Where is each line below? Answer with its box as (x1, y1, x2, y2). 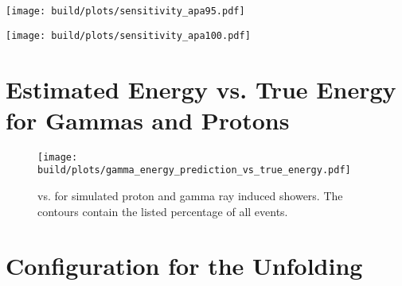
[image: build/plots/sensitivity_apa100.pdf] (6, 29, 251, 41)
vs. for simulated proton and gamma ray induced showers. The (37, 187, 343, 203)
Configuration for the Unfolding (6, 249, 363, 282)
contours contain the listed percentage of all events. (37, 203, 288, 219)
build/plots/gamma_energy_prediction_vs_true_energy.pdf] (37, 164, 351, 176)
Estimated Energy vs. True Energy (6, 72, 396, 105)
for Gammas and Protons (6, 103, 290, 136)
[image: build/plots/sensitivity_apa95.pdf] (6, 6, 245, 17)
